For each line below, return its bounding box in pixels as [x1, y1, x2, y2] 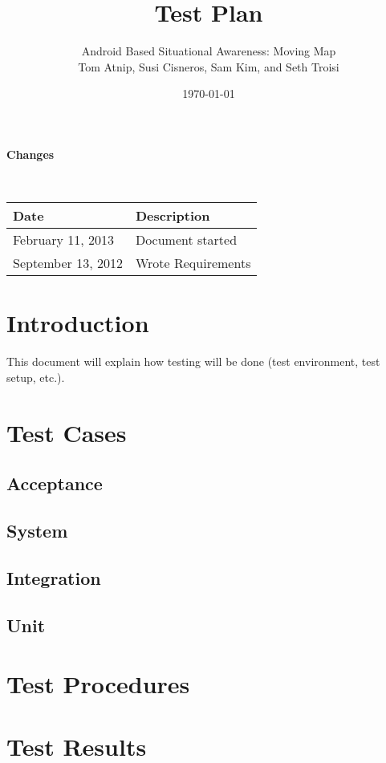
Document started [135, 230, 238, 250]
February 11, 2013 [13, 230, 115, 250]
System [6, 517, 68, 542]
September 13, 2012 [13, 254, 123, 273]
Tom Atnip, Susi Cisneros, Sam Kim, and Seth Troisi [78, 58, 339, 75]
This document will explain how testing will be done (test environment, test [6, 353, 380, 370]
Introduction [6, 306, 149, 339]
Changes [6, 145, 55, 162]
